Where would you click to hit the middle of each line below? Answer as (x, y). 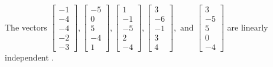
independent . (30, 57)
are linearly (248, 27)
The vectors (26, 27)
